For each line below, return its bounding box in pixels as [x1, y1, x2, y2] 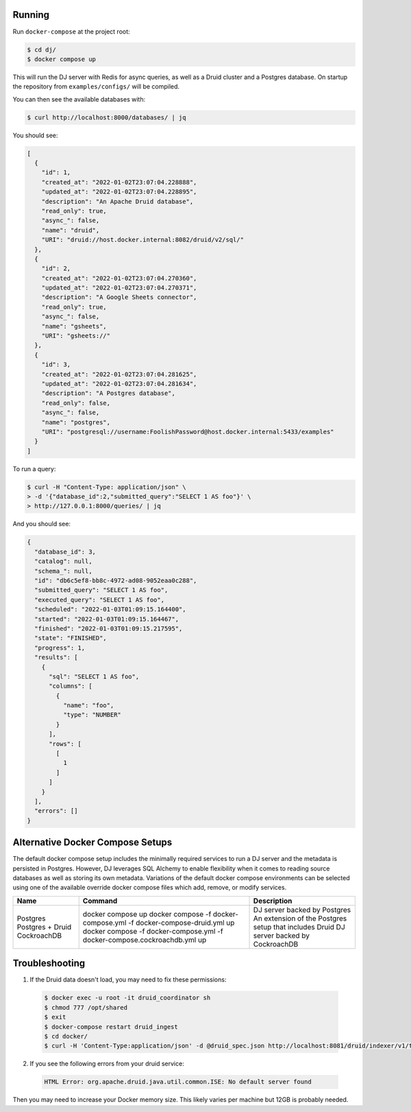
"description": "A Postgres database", [41, 390, 176, 397]
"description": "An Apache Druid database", [41, 198, 194, 205]
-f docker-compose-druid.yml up [127, 918, 235, 927]
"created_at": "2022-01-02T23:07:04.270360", [41, 274, 197, 282]
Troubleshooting [12, 958, 86, 969]
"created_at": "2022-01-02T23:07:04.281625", [41, 370, 197, 378]
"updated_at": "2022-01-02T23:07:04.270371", [41, 284, 197, 292]
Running [12, 9, 50, 21]
